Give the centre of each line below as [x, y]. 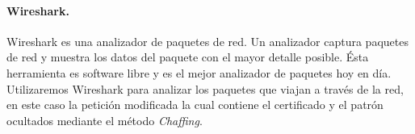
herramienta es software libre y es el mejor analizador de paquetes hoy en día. [199, 72]
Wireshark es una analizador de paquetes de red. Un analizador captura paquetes [207, 41]
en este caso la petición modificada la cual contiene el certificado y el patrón [195, 105]
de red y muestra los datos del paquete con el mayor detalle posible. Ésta [188, 57]
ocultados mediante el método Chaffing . [105, 120]
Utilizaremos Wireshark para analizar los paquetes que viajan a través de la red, [205, 88]
